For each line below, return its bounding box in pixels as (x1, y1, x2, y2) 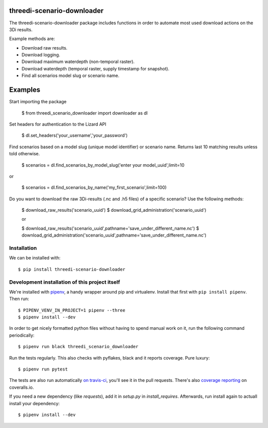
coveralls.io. (9, 384, 34, 390)
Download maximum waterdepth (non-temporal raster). (21, 59, 135, 64)
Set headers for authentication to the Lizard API (9, 121, 107, 127)
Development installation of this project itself (9, 278, 120, 285)
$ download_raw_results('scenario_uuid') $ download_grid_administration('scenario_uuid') (21, 207, 206, 213)
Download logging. (21, 52, 61, 58)
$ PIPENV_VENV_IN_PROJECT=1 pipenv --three (18, 307, 126, 313)
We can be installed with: (9, 255, 61, 261)
